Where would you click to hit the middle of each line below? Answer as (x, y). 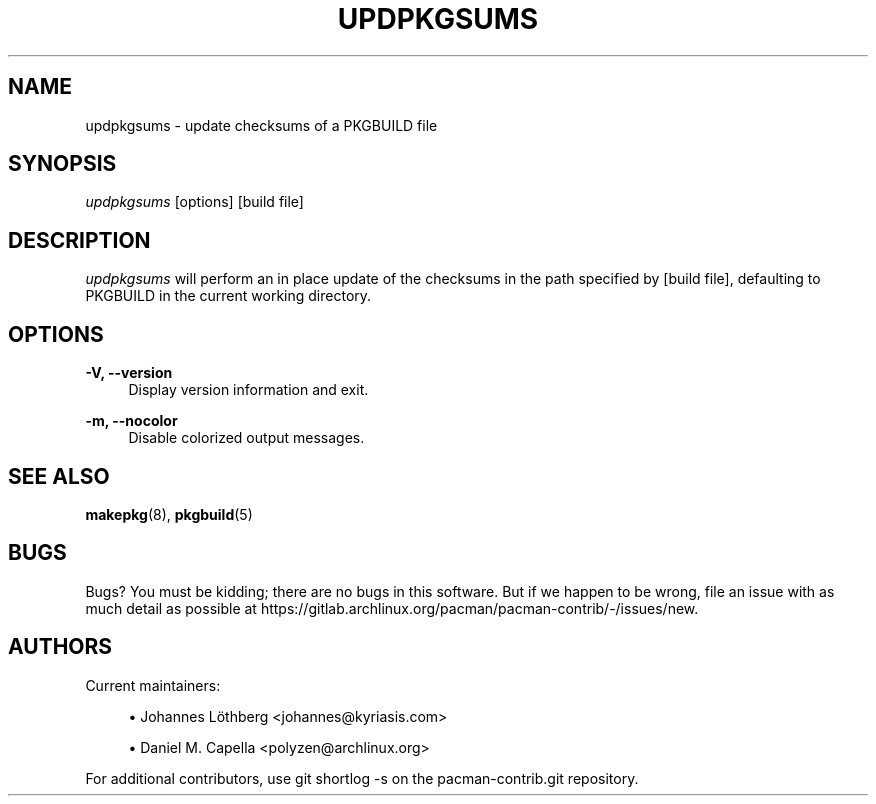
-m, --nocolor (131, 421)
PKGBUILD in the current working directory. (228, 296)
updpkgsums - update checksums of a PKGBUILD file (261, 125)
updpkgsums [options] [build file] (194, 202)
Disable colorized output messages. (246, 438)
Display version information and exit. (248, 390)
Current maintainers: (153, 685)
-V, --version (129, 373)
